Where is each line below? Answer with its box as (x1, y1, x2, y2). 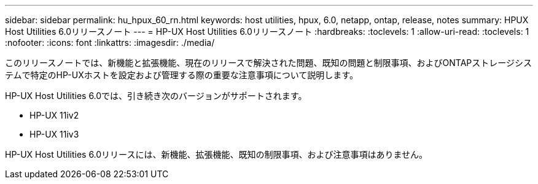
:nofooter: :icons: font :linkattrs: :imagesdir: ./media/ (5, 37, 215, 48)
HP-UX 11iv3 (29, 129, 79, 139)
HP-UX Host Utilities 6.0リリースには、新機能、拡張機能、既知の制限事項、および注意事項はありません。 (5, 149, 427, 160)
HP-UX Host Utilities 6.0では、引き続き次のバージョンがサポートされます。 (5, 90, 307, 101)
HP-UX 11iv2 (29, 110, 79, 120)
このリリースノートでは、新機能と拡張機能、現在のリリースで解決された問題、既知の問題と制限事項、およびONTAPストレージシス (5, 57, 532, 68)
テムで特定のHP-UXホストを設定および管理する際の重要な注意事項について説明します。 (5, 70, 358, 80)
